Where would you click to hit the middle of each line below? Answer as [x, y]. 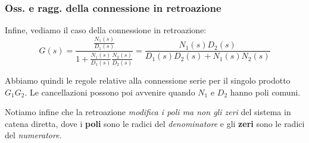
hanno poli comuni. [265, 92]
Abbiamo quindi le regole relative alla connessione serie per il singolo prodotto [148, 80]
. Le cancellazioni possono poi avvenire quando [110, 92]
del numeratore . [33, 135]
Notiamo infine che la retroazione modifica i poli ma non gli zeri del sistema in [148, 112]
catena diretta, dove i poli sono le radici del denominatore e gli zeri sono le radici [155, 123]
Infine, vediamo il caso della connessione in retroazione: [106, 30]
